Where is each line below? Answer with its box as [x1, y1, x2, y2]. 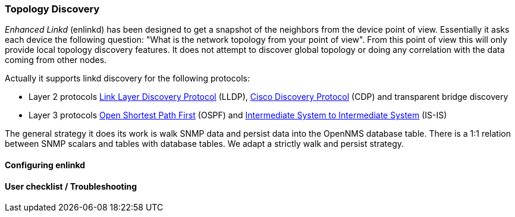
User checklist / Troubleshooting [5, 181, 137, 191]
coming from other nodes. [5, 55, 107, 65]
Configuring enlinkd [5, 159, 86, 170]
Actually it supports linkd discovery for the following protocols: [5, 73, 250, 84]
